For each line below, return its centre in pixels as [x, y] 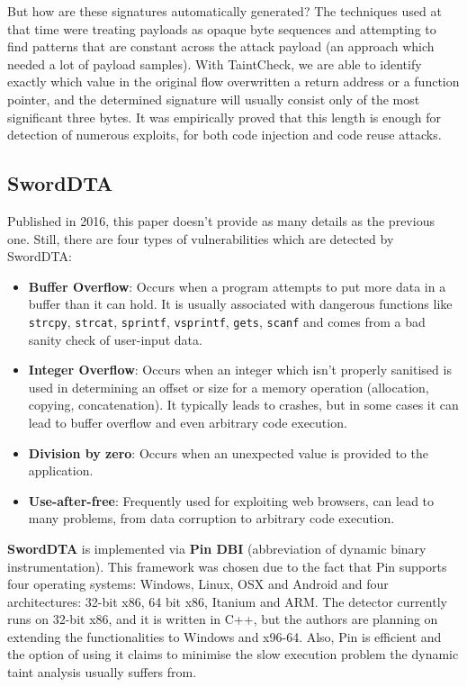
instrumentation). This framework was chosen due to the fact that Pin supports [227, 566]
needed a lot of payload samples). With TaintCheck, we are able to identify [215, 63]
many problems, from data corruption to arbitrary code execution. [211, 518]
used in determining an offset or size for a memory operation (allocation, [229, 387]
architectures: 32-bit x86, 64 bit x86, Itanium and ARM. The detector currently [227, 601]
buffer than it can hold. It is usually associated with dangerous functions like [240, 304]
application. [61, 470]
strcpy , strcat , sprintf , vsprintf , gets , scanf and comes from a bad [227, 321]
